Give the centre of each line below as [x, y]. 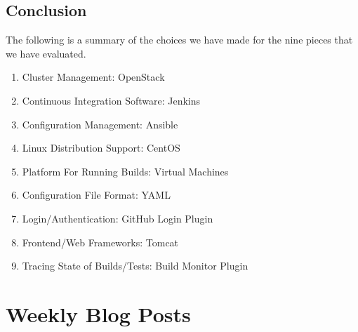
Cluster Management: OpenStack [93, 77]
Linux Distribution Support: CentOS [101, 148]
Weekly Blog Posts [98, 313]
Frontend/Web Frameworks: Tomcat [100, 242]
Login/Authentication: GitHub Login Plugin [118, 218]
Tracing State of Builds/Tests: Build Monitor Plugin [135, 266]
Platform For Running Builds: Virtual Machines [125, 171]
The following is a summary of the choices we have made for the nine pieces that [179, 40]
